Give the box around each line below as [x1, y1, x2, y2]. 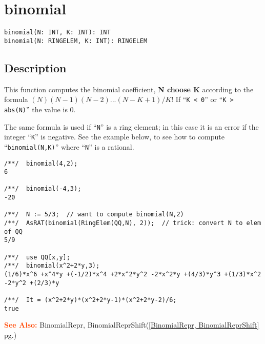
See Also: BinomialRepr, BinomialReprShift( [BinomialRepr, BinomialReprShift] [4, 319, 259, 330]
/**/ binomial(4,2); [4, 159, 78, 167]
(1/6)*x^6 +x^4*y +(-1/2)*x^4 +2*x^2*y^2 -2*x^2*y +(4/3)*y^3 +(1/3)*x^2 [4, 271, 261, 278]
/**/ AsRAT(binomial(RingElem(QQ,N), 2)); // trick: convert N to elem [4, 219, 261, 227]
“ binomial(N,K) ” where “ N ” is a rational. [4, 141, 134, 152]
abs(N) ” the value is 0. [4, 104, 76, 114]
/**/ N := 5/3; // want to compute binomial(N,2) [4, 211, 184, 218]
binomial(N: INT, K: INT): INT [4, 29, 111, 36]
